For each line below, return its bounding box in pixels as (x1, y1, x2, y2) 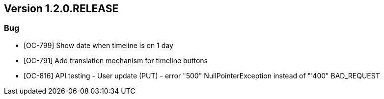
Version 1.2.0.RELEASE (4, 2, 119, 15)
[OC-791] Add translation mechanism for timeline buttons (24, 56, 208, 65)
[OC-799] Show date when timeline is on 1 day (24, 41, 173, 49)
